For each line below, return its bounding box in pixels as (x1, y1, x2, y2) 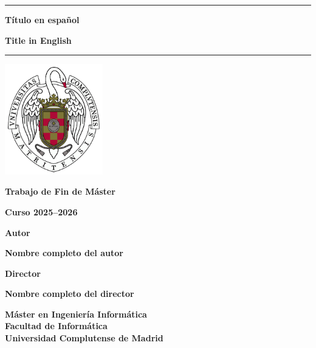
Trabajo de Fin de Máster (5, 185, 115, 198)
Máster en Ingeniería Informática (5, 307, 147, 320)
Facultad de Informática (5, 319, 108, 332)
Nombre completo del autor (5, 246, 123, 259)
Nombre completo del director (5, 287, 134, 300)
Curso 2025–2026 (5, 205, 78, 218)
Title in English (5, 33, 72, 46)
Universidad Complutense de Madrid (5, 332, 163, 344)
